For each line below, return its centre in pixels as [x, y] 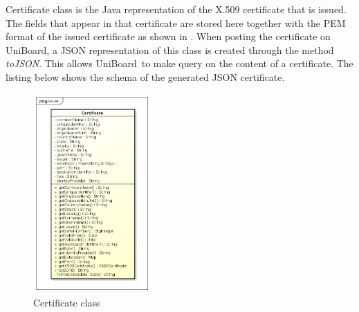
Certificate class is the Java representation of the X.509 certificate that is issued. [176, 9]
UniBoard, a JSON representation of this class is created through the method [170, 49]
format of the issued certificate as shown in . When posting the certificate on [168, 36]
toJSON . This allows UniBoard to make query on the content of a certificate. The [179, 63]
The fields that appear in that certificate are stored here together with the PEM [176, 22]
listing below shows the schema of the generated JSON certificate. [145, 76]
